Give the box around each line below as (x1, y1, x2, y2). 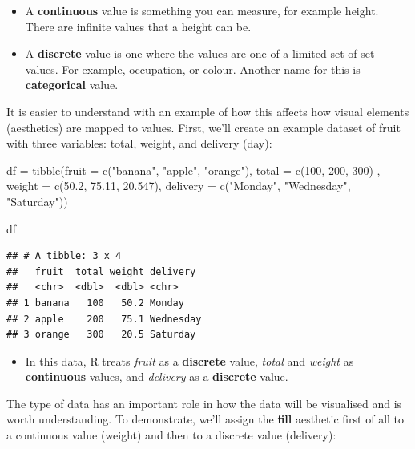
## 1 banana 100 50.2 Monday (6, 297, 184, 309)
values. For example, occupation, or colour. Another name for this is (25, 60, 361, 77)
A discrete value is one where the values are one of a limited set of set (25, 45, 375, 62)
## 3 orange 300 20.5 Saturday (6, 329, 196, 341)
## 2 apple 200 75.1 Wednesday (6, 313, 202, 325)
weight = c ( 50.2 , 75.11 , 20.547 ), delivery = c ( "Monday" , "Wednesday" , (6, 177, 351, 194)
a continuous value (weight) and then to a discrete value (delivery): (6, 427, 336, 443)
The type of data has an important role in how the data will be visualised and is (6, 394, 402, 411)
